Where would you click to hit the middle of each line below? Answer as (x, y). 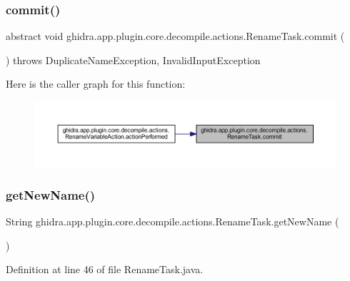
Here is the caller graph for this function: (96, 84)
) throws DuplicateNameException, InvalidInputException (133, 60)
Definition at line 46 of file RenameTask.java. (105, 269)
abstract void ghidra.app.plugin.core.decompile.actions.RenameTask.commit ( (175, 36)
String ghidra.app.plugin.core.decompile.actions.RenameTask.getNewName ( (172, 221)
